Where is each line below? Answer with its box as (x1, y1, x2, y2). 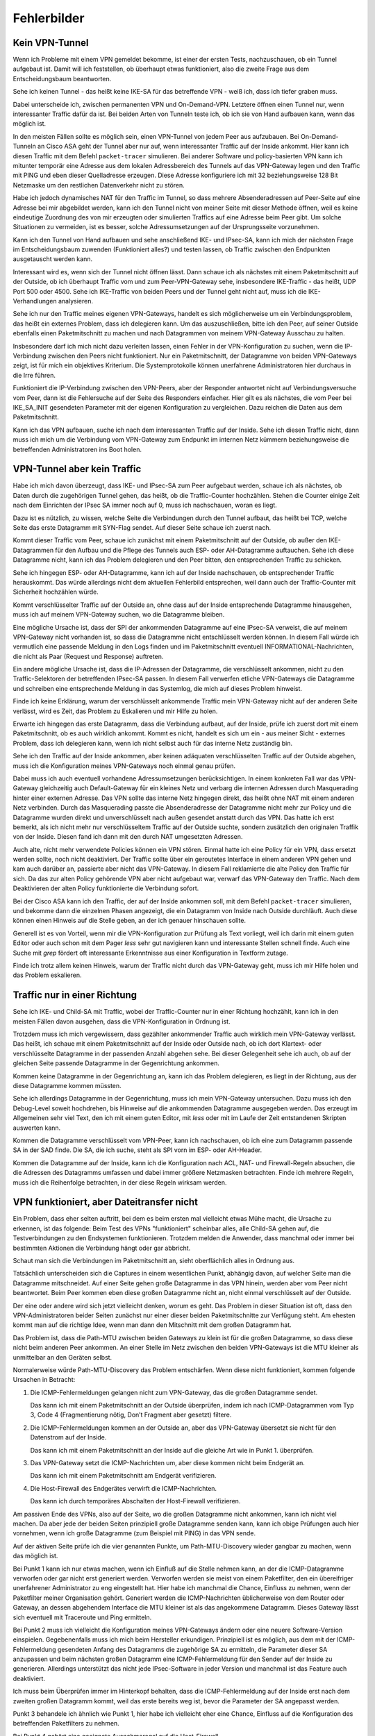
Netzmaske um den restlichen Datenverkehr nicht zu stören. (12, 181, 185, 189)
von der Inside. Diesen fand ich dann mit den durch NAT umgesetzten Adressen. (12, 833, 243, 841)
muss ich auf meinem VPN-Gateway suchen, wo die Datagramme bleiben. (12, 610, 225, 619)
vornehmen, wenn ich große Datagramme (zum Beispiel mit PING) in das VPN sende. (12, 1529, 256, 1537)
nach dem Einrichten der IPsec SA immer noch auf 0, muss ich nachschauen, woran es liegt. (12, 501, 277, 510)
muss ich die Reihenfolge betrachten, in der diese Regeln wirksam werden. (12, 1178, 227, 1187)
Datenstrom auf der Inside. (30, 1433, 107, 1442)
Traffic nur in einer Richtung (12, 990, 137, 1001)
